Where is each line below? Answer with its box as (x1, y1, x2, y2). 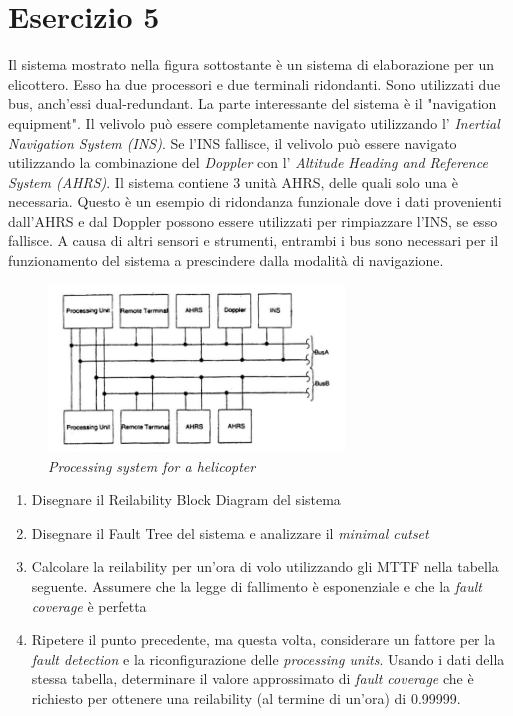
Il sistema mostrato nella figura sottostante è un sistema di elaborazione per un (8, 54, 494, 75)
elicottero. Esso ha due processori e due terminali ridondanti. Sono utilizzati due (8, 73, 501, 94)
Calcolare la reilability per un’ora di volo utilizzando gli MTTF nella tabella (31, 556, 499, 577)
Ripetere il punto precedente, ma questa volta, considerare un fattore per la (31, 629, 496, 650)
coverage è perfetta (31, 595, 147, 616)
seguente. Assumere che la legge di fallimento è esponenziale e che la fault (31, 576, 482, 597)
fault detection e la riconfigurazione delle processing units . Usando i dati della (31, 648, 505, 669)
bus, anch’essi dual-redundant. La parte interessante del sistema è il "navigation (8, 93, 497, 114)
